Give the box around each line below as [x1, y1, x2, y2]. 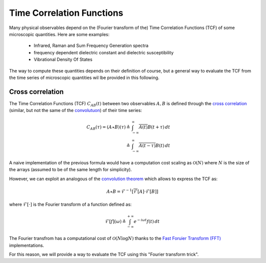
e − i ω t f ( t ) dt [133, 218, 160, 224]
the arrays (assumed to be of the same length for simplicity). [9, 167, 133, 173]
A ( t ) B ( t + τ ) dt [138, 124, 170, 130]
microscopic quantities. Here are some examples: [9, 31, 110, 37]
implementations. [9, 242, 44, 248]
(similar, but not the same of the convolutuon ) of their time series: [9, 108, 142, 113]
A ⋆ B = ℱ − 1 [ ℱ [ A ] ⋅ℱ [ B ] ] [106, 188, 159, 194]
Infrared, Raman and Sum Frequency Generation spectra [33, 42, 149, 49]
